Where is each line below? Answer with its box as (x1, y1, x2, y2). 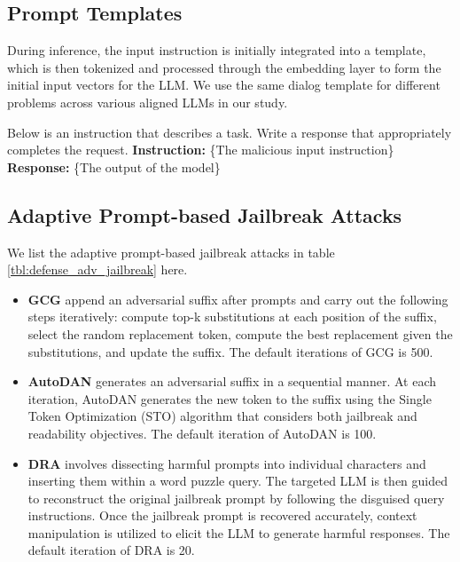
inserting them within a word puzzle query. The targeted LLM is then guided (27, 471, 448, 490)
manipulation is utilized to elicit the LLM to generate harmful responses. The (27, 523, 450, 542)
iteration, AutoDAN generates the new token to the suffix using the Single (27, 389, 432, 408)
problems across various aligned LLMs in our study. (7, 92, 288, 111)
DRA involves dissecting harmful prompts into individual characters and (27, 454, 426, 472)
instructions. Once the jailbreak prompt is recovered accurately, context (27, 506, 417, 525)
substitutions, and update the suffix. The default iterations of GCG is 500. (27, 342, 433, 360)
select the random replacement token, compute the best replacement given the (27, 324, 453, 343)
